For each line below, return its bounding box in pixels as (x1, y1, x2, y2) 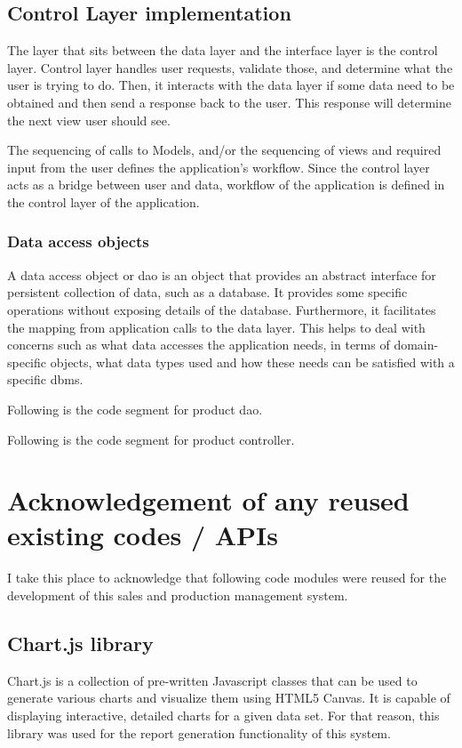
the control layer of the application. (7, 192, 200, 211)
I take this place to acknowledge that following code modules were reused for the (7, 568, 447, 587)
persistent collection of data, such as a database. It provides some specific (7, 283, 408, 302)
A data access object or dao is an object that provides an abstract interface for (7, 265, 436, 284)
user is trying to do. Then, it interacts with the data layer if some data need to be (7, 76, 455, 94)
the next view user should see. (7, 110, 171, 129)
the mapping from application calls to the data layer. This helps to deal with (7, 318, 426, 336)
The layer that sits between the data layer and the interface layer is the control (7, 41, 438, 60)
